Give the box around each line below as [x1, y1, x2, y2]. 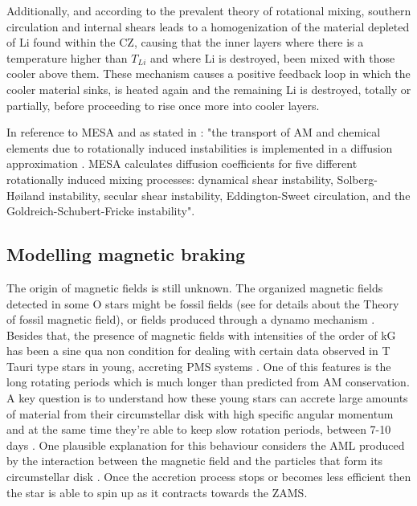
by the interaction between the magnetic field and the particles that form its [6, 452, 383, 469]
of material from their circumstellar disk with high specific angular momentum [6, 405, 394, 422]
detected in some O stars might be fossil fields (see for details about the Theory [6, 295, 399, 312]
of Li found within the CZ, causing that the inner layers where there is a [6, 34, 364, 51]
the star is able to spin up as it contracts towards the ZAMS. [6, 484, 308, 500]
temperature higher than [6, 49, 128, 66]
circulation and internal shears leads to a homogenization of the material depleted [6, 18, 410, 35]
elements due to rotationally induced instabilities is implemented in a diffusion [6, 139, 393, 156]
